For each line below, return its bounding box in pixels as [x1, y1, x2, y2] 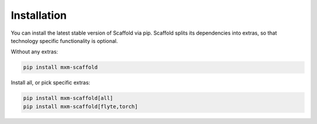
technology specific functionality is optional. [11, 37, 119, 44]
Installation [11, 9, 67, 22]
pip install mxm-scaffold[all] [23, 95, 114, 102]
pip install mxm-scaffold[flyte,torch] [23, 103, 138, 110]
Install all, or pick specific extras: [11, 79, 90, 86]
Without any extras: [11, 48, 58, 55]
